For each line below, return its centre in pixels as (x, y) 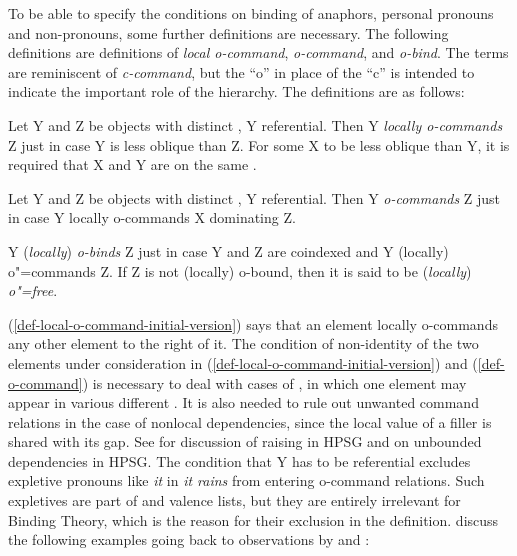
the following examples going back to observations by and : (189, 539)
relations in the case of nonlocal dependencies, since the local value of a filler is (250, 421)
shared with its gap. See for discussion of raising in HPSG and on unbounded (245, 441)
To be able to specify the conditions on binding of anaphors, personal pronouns (251, 13)
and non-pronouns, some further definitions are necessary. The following (228, 32)
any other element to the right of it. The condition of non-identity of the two (243, 343)
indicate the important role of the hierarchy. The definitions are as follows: (236, 91)
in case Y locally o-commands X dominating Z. (152, 217)
